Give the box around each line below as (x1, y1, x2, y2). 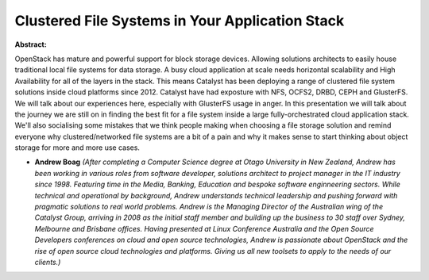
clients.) (34, 257, 61, 267)
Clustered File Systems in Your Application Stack (14, 12, 345, 29)
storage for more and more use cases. (14, 143, 141, 152)
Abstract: (14, 40, 47, 49)
